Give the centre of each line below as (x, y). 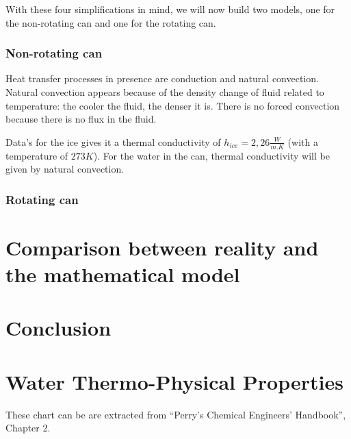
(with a (303, 141)
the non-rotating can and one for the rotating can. (111, 22)
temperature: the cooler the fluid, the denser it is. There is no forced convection (173, 105)
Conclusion (58, 328)
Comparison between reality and (162, 247)
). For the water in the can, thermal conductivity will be (211, 155)
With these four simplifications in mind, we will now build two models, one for (170, 9)
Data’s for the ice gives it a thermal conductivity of (113, 141)
